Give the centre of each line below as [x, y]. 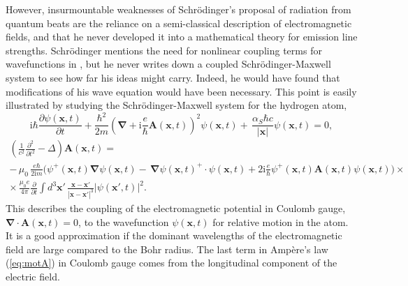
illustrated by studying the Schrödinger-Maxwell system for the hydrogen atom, [176, 105]
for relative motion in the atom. [280, 221]
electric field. [33, 277]
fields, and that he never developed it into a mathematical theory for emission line [182, 37]
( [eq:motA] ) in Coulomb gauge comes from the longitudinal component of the [172, 263]
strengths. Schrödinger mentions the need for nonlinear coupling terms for [164, 50]
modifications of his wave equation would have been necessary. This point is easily [181, 91]
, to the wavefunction [124, 221]
